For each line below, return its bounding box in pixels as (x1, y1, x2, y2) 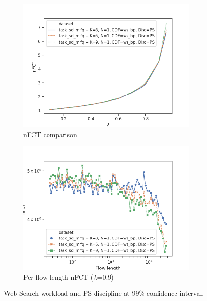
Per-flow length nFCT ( (23, 271, 94, 282)
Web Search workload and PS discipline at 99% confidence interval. (4, 288, 204, 298)
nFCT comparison (23, 129, 77, 139)
